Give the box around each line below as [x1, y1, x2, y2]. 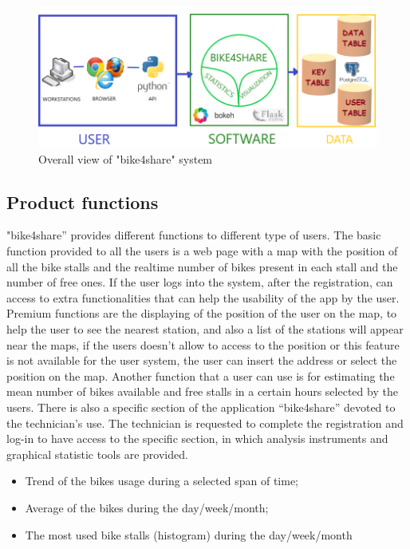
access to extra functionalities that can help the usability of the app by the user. [6, 289, 400, 306]
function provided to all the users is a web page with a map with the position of [6, 243, 398, 259]
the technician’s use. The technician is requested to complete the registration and [6, 414, 404, 431]
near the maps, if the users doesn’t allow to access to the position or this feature [6, 336, 400, 353]
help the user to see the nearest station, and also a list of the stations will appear [6, 321, 404, 338]
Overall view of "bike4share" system [38, 150, 213, 167]
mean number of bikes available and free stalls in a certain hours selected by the [6, 383, 398, 400]
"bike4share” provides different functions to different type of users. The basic [6, 227, 381, 243]
